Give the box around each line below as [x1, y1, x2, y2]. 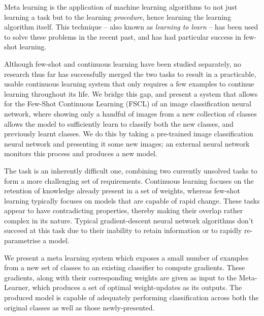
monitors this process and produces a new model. [4, 148, 157, 159]
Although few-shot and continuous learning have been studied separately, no [4, 58, 242, 69]
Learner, [4, 282, 30, 293]
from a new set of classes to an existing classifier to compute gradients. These [4, 262, 245, 273]
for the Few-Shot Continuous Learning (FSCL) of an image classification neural [4, 98, 251, 109]
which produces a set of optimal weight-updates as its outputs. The [32, 282, 242, 293]
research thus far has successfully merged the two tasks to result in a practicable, [4, 68, 256, 79]
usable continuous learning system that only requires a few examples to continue [4, 78, 254, 89]
